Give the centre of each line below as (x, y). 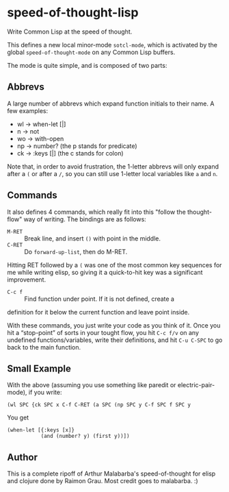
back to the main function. (44, 347)
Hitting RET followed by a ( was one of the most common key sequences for (114, 265)
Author (22, 457)
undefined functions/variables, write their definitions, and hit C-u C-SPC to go (115, 340)
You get (18, 418)
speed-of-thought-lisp (73, 13)
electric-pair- (196, 385)
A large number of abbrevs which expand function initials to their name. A (111, 103)
